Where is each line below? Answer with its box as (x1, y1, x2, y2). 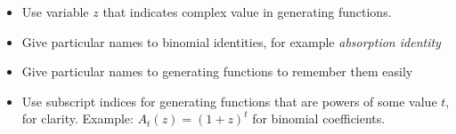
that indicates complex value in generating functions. (102, 3, 392, 20)
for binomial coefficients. (252, 109, 386, 128)
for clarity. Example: (21, 109, 134, 128)
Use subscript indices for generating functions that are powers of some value (21, 91, 437, 110)
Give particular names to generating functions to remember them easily (21, 62, 413, 81)
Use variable (21, 3, 89, 20)
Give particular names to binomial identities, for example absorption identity (21, 32, 441, 51)
